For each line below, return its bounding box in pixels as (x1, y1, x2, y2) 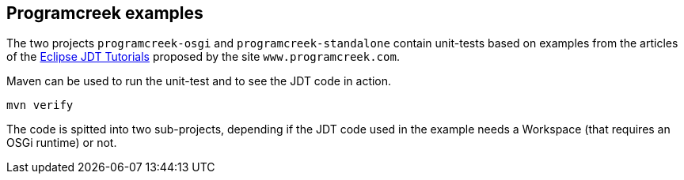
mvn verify (6, 99, 74, 112)
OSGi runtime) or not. (6, 136, 117, 150)
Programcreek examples (6, 3, 203, 23)
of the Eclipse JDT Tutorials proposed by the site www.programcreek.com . (6, 50, 400, 64)
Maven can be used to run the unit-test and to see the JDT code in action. (6, 74, 392, 88)
